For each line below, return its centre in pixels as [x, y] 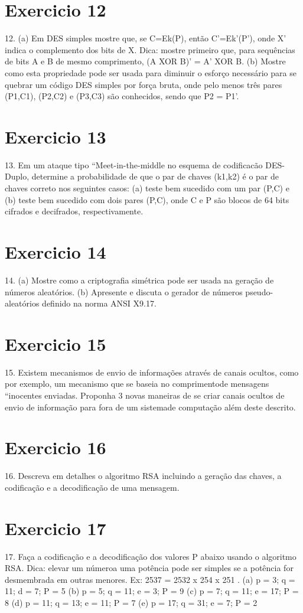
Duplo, [17, 176]
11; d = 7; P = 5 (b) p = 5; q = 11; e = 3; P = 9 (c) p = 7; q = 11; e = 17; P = [152, 591]
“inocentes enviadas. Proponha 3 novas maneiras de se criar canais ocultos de [145, 395]
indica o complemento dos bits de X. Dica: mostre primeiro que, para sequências [150, 49]
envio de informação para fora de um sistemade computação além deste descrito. [150, 407]
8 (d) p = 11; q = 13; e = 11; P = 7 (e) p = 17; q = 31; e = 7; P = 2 [131, 602]
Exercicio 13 [56, 136]
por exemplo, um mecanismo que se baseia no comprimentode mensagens [137, 384]
